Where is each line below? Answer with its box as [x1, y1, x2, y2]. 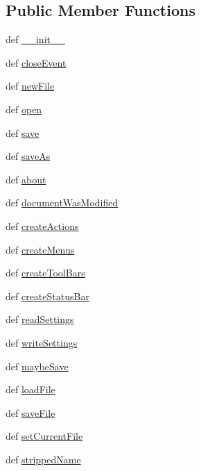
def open [6, 101, 42, 116]
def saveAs [6, 149, 51, 163]
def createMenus [6, 242, 75, 256]
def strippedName [6, 452, 81, 466]
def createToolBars [6, 265, 85, 280]
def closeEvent [6, 55, 67, 69]
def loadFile [6, 382, 55, 397]
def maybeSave [6, 358, 69, 373]
